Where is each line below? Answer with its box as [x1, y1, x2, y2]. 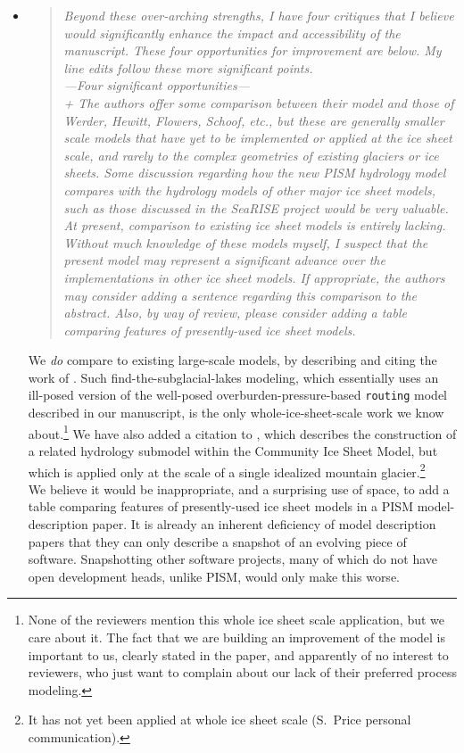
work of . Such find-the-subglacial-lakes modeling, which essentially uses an [28, 368, 439, 386]
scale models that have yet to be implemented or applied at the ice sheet [63, 128, 452, 147]
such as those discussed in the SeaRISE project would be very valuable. [63, 198, 449, 217]
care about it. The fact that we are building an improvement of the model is [28, 627, 446, 646]
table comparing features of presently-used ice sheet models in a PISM [28, 497, 413, 516]
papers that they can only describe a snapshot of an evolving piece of [28, 532, 407, 550]
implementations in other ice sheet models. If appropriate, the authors [63, 268, 445, 286]
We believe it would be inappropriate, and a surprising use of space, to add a [28, 479, 450, 498]
